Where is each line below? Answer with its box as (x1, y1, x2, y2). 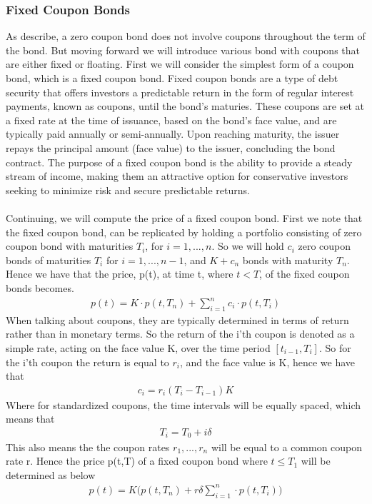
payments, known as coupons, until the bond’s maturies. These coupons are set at (6, 99, 364, 114)
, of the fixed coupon (259, 266, 350, 281)
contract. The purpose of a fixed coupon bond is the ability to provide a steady (6, 154, 353, 169)
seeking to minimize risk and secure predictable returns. (6, 182, 250, 197)
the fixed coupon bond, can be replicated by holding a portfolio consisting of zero (6, 224, 362, 239)
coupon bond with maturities (6, 238, 134, 253)
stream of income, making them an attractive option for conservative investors (6, 168, 348, 183)
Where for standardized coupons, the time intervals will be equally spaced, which (6, 397, 361, 412)
